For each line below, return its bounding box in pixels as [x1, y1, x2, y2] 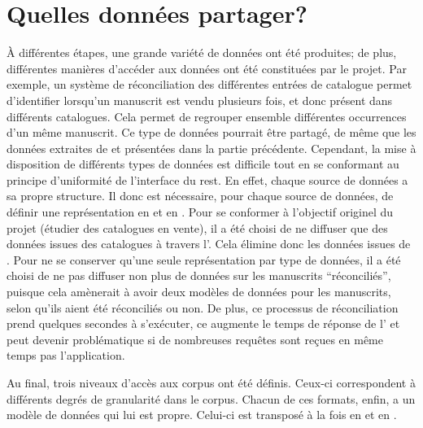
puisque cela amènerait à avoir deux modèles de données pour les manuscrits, [7, 283, 391, 300]
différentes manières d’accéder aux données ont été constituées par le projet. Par [7, 59, 407, 76]
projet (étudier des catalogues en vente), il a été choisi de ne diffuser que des [7, 219, 388, 236]
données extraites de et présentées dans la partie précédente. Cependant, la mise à [7, 139, 416, 156]
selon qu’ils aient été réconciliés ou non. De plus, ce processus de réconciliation [7, 299, 399, 316]
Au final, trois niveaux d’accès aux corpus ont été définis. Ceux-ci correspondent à [7, 374, 416, 391]
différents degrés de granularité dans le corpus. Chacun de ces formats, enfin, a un [7, 390, 416, 407]
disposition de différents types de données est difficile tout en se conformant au [7, 155, 399, 173]
